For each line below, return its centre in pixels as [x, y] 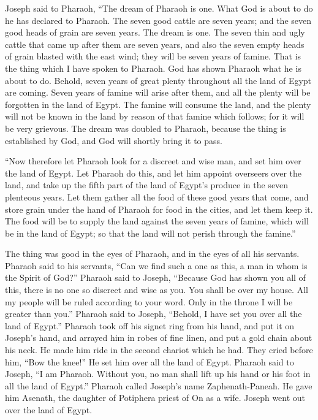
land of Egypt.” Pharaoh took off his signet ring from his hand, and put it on [150, 325]
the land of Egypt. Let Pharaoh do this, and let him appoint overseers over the [153, 173]
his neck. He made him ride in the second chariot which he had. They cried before [159, 350]
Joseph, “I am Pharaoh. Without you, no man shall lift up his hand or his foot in [158, 374]
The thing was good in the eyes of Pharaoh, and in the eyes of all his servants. [152, 254]
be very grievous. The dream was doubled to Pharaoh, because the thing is [146, 128]
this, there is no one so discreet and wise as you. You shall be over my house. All [157, 290]
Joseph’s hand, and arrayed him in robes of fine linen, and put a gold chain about [159, 338]
